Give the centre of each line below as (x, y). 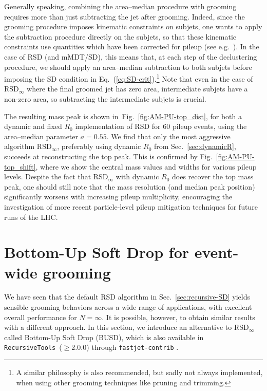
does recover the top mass (213, 176)
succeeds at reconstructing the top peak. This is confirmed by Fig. (108, 156)
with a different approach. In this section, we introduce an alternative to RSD (127, 327)
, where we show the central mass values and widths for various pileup (146, 166)
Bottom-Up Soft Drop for (97, 252)
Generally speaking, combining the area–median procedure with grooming (120, 6)
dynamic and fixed (33, 126)
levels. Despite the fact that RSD (56, 176)
